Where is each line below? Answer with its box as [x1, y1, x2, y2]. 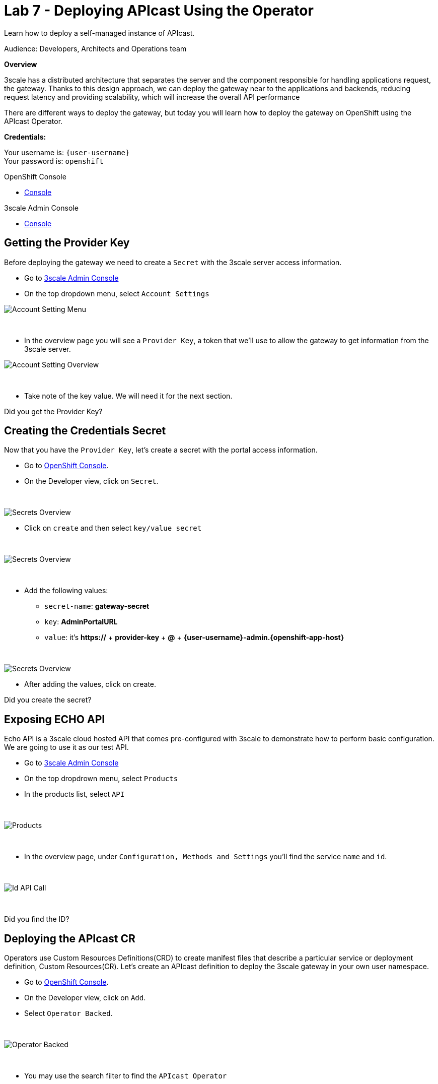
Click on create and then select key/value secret [24, 524, 202, 533]
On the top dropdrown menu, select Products [24, 774, 178, 783]
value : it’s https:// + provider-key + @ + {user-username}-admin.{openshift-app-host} [44, 633, 344, 642]
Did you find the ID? [4, 915, 69, 924]
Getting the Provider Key [4, 236, 130, 249]
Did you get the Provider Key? [4, 407, 103, 416]
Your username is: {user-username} [4, 148, 130, 157]
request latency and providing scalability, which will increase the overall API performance [4, 92, 300, 101]
